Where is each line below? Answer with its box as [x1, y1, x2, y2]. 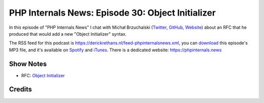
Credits [9, 85, 32, 94]
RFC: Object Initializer [21, 72, 65, 78]
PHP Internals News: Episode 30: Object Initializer [9, 7, 216, 18]
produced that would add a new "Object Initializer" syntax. [9, 31, 127, 37]
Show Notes [9, 60, 47, 68]
